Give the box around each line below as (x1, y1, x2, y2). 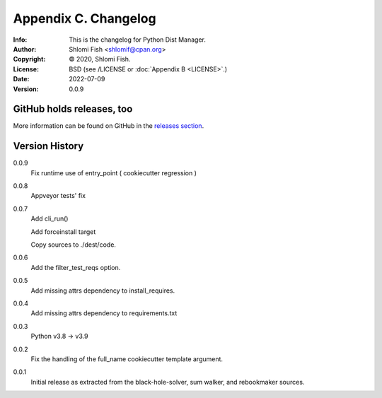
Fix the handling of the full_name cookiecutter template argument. (30, 354, 223, 363)
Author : (13, 45, 37, 53)
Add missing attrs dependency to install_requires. (30, 286, 175, 295)
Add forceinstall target (30, 227, 96, 236)
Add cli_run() (30, 214, 69, 223)
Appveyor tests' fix (30, 192, 86, 200)
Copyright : (13, 55, 46, 64)
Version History (13, 140, 84, 152)
